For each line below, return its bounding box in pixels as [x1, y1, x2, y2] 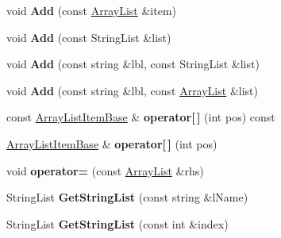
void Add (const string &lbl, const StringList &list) [6, 56, 260, 72]
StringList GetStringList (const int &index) [6, 215, 229, 232]
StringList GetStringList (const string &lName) [6, 189, 248, 205]
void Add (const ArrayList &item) [6, 2, 177, 18]
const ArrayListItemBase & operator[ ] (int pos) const [6, 109, 275, 125]
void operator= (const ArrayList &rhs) [6, 162, 204, 178]
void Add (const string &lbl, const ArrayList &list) [6, 82, 258, 98]
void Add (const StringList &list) [6, 29, 171, 45]
